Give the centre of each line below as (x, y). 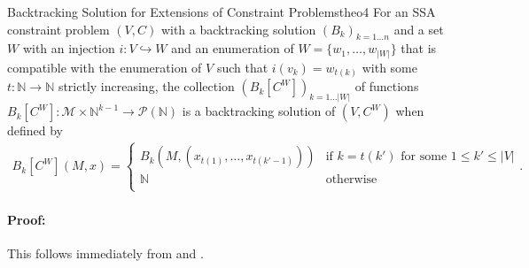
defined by (35, 130)
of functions (387, 86)
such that (242, 67)
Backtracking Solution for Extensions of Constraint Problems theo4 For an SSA (222, 11)
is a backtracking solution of (259, 111)
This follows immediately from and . (105, 253)
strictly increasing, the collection (146, 86)
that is (419, 48)
